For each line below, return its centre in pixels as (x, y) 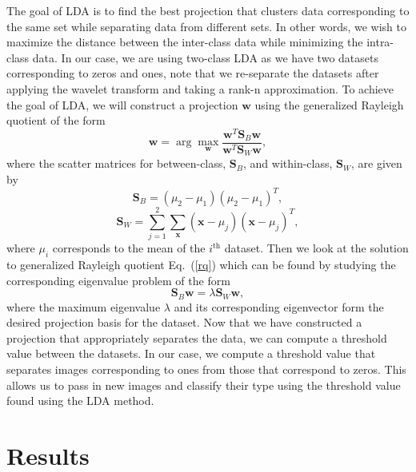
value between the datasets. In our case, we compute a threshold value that (191, 353)
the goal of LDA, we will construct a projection (122, 104)
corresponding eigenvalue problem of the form (118, 280)
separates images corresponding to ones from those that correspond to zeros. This (206, 369)
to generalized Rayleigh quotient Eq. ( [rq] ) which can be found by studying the (201, 264)
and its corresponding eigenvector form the (279, 306)
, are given (377, 163)
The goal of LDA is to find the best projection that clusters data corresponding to (208, 10)
